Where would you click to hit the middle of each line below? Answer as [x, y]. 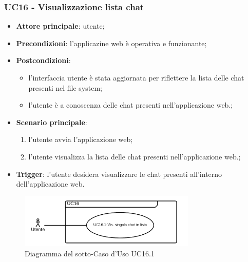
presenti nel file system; [65, 87]
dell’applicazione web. [50, 184]
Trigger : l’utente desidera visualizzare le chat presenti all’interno [119, 174]
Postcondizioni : [43, 60]
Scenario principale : [52, 122]
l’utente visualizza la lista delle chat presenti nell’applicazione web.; [135, 156]
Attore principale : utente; [60, 26]
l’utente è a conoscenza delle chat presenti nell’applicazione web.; [131, 105]
